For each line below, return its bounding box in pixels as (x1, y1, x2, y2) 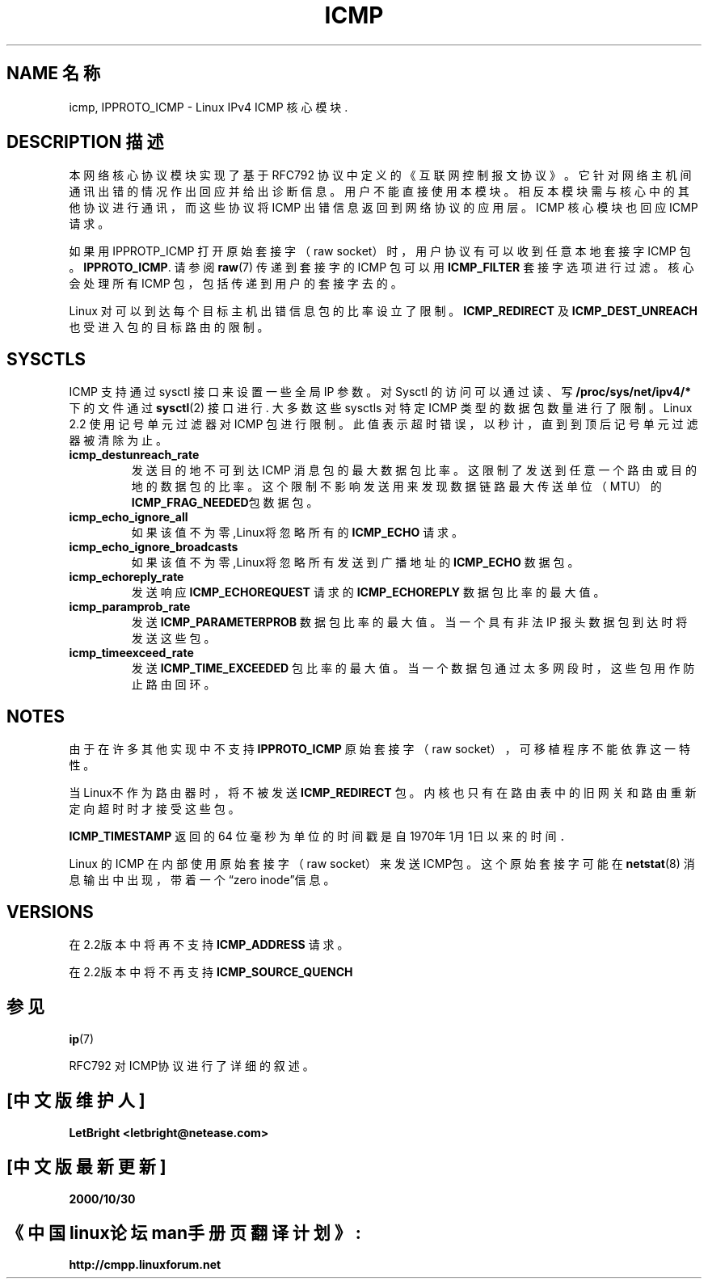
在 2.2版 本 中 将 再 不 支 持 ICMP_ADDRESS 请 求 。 (69, 937, 349, 951)
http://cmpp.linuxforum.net (69, 1258, 221, 1272)
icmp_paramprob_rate (69, 600, 191, 614)
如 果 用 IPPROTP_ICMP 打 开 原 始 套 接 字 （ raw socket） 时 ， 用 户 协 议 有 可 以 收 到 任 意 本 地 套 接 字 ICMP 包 (69, 244, 691, 259)
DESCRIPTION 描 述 (6, 132, 164, 153)
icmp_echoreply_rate (69, 570, 184, 584)
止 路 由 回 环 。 (131, 677, 216, 692)
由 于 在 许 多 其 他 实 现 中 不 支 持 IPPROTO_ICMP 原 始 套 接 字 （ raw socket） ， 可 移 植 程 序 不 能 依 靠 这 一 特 (69, 742, 691, 756)
